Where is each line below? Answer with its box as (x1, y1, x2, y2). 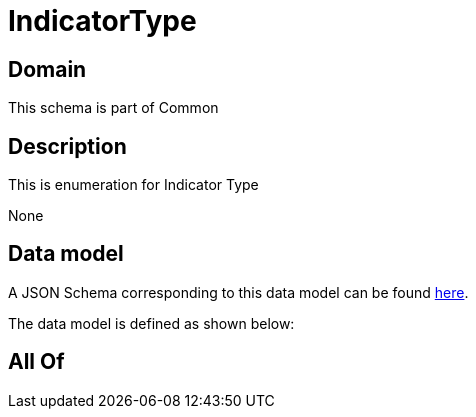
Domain (8, 56, 87, 82)
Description (8, 133, 127, 159)
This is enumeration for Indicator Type (8, 176, 259, 194)
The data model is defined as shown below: (8, 314, 295, 332)
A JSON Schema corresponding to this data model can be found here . (8, 283, 469, 301)
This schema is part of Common (8, 99, 219, 117)
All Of (8, 349, 65, 375)
